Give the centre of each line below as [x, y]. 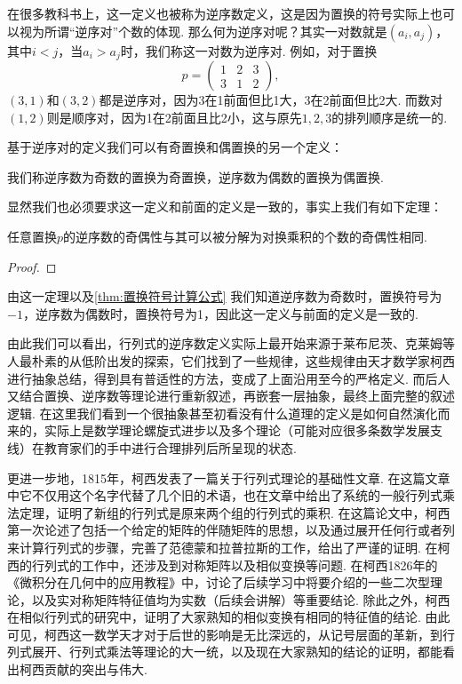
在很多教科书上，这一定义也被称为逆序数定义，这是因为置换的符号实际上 [219, 13]
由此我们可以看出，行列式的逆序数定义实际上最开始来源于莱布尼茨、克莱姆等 [231, 343]
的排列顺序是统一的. [390, 117]
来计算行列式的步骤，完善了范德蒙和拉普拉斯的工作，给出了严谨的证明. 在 [223, 547]
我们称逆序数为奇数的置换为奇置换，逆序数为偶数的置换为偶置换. [195, 176]
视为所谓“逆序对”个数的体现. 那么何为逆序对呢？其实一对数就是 [203, 31]
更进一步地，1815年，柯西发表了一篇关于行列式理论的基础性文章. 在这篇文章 [229, 477]
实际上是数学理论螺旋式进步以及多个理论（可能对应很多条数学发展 [237, 430]
